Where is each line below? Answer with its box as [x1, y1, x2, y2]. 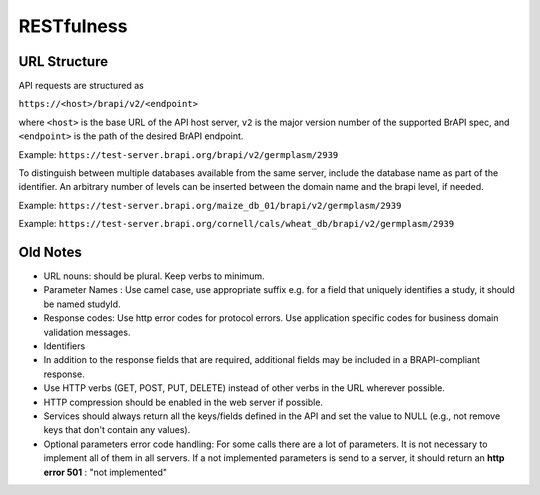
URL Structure [18, 53, 109, 70]
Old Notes [18, 244, 82, 260]
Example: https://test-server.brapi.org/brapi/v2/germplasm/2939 [18, 148, 339, 160]
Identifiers [43, 340, 86, 352]
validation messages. [43, 326, 131, 338]
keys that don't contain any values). [43, 424, 191, 436]
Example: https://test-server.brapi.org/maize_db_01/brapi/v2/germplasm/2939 [18, 199, 402, 211]
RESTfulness [18, 15, 128, 37]
